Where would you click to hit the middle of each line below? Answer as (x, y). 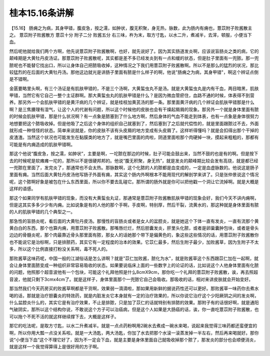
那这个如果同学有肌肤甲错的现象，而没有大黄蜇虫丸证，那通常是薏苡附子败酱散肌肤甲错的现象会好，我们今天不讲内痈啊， (134, 198)
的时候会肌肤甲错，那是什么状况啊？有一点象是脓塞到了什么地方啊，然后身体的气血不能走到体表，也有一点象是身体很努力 (134, 116)
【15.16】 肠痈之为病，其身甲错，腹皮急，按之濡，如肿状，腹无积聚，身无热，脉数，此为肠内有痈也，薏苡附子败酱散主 (131, 28)
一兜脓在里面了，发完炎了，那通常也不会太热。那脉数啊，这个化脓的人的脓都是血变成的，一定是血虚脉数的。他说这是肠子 (134, 167)
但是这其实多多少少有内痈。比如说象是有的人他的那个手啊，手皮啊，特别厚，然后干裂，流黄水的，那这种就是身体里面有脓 (134, 205)
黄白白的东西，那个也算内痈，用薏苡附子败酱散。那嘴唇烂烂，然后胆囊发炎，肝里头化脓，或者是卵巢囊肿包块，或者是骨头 (134, 228)
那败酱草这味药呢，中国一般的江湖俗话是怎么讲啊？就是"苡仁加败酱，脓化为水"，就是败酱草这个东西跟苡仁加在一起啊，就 (134, 258)
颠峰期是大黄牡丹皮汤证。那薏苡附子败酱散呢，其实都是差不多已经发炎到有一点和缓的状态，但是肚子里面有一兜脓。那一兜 (134, 58)
